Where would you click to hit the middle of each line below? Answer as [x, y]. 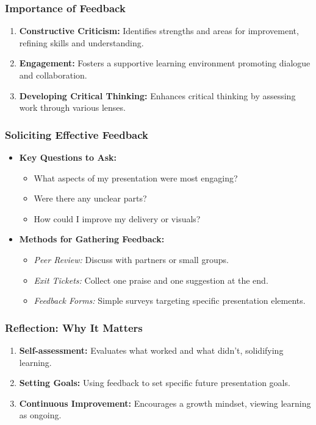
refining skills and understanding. [81, 42]
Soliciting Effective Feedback [77, 134]
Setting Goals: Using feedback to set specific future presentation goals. [155, 383]
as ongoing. [40, 415]
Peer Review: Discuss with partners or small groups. [131, 259]
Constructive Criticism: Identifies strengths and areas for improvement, [159, 31]
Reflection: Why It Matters [74, 327]
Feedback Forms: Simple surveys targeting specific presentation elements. [170, 300]
